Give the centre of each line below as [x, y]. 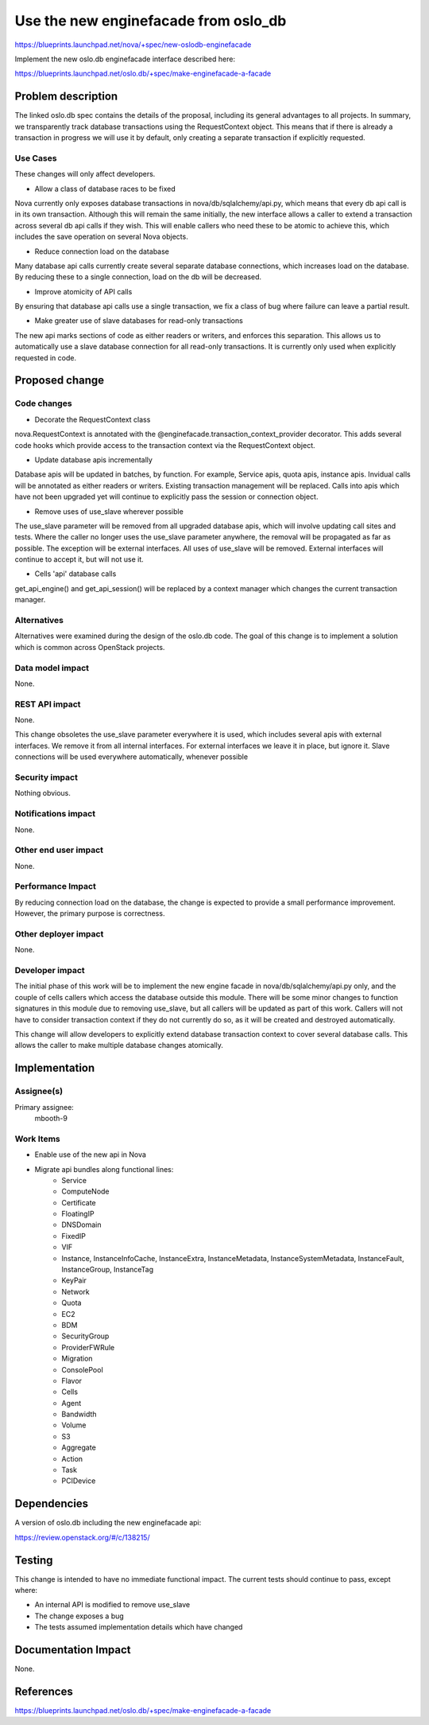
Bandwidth [79, 1414]
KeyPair [74, 1280]
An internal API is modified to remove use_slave [112, 1605]
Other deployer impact [59, 933]
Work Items [37, 1139]
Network [76, 1291]
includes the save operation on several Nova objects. [101, 237]
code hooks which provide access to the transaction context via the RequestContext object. [165, 445]
